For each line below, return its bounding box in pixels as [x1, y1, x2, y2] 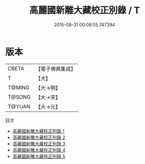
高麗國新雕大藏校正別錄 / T [29, 5, 140, 16]
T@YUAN [8, 103, 31, 110]
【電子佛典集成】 [35, 65, 77, 72]
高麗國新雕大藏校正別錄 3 [12, 140, 65, 147]
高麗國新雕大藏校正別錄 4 [12, 147, 65, 153]
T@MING [8, 84, 30, 91]
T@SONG [8, 93, 31, 100]
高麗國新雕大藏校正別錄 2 [12, 134, 65, 140]
